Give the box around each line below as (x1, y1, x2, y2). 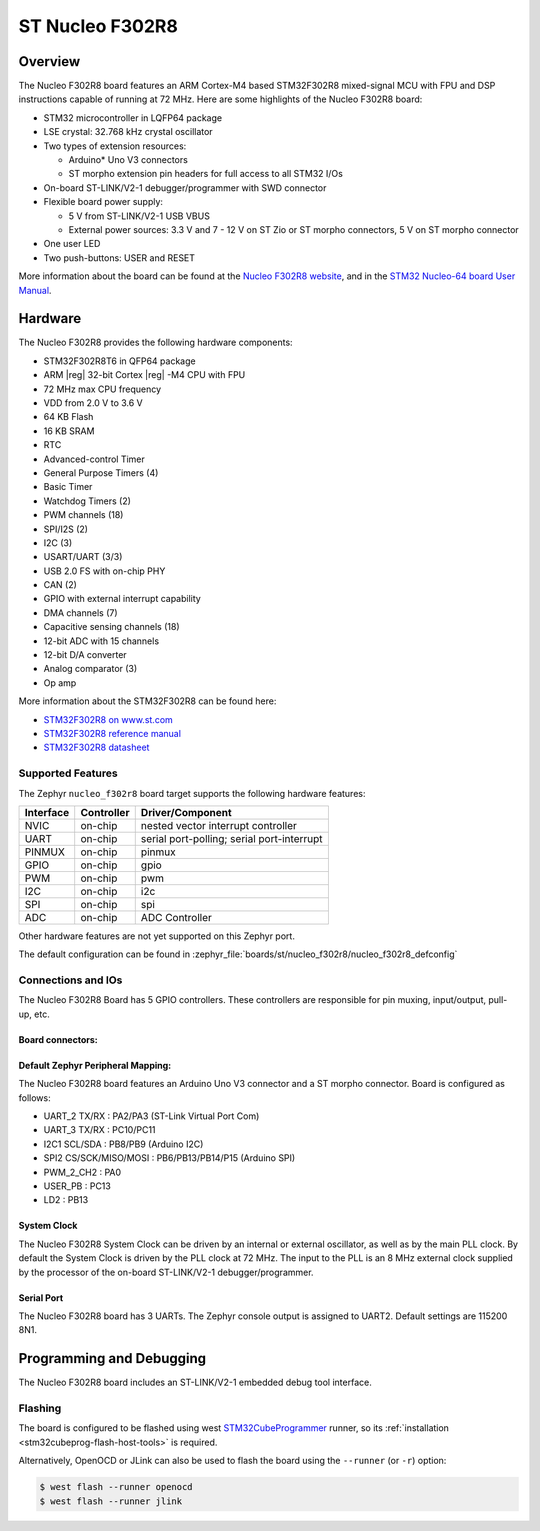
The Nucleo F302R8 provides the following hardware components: (18, 336, 294, 349)
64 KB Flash (43, 411, 94, 423)
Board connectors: (18, 1033, 99, 1045)
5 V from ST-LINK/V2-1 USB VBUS (68, 210, 210, 222)
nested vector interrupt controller (140, 818, 297, 832)
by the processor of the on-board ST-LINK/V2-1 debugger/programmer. (18, 1266, 314, 1278)
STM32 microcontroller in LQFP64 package (43, 111, 223, 124)
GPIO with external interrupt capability (43, 593, 202, 605)
